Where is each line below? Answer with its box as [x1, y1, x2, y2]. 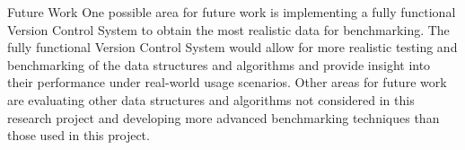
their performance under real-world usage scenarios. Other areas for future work [7, 73, 447, 92]
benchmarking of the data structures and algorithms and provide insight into [7, 55, 431, 74]
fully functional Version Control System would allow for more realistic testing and [7, 38, 458, 57]
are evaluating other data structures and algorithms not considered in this [7, 90, 415, 109]
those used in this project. [7, 126, 150, 145]
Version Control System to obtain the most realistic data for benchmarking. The [7, 20, 450, 39]
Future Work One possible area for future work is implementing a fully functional [7, 3, 456, 21]
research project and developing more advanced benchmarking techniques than [7, 108, 440, 127]
